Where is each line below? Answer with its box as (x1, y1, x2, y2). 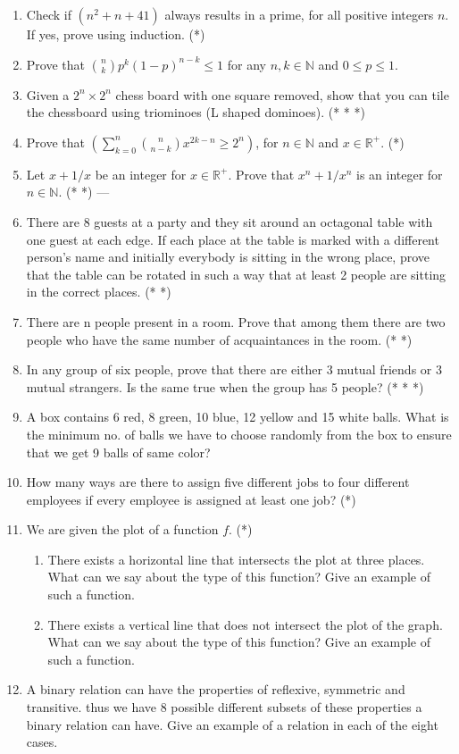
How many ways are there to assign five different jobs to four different (26, 473, 410, 491)
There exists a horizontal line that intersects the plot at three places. (47, 549, 425, 568)
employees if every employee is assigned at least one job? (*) (26, 490, 356, 508)
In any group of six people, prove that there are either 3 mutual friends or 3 (26, 360, 442, 379)
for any (227, 54, 266, 73)
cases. (26, 733, 58, 751)
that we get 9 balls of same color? (26, 442, 211, 461)
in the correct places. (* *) (26, 282, 171, 301)
